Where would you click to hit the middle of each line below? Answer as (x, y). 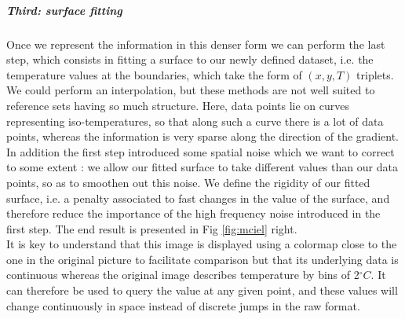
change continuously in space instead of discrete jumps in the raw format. (183, 305)
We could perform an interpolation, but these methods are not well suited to (191, 90)
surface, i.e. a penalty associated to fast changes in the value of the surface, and (198, 198)
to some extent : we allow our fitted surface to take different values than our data (202, 167)
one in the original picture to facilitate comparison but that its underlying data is (202, 259)
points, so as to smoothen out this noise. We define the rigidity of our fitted (188, 182)
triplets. (375, 74)
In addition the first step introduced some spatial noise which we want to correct (201, 151)
